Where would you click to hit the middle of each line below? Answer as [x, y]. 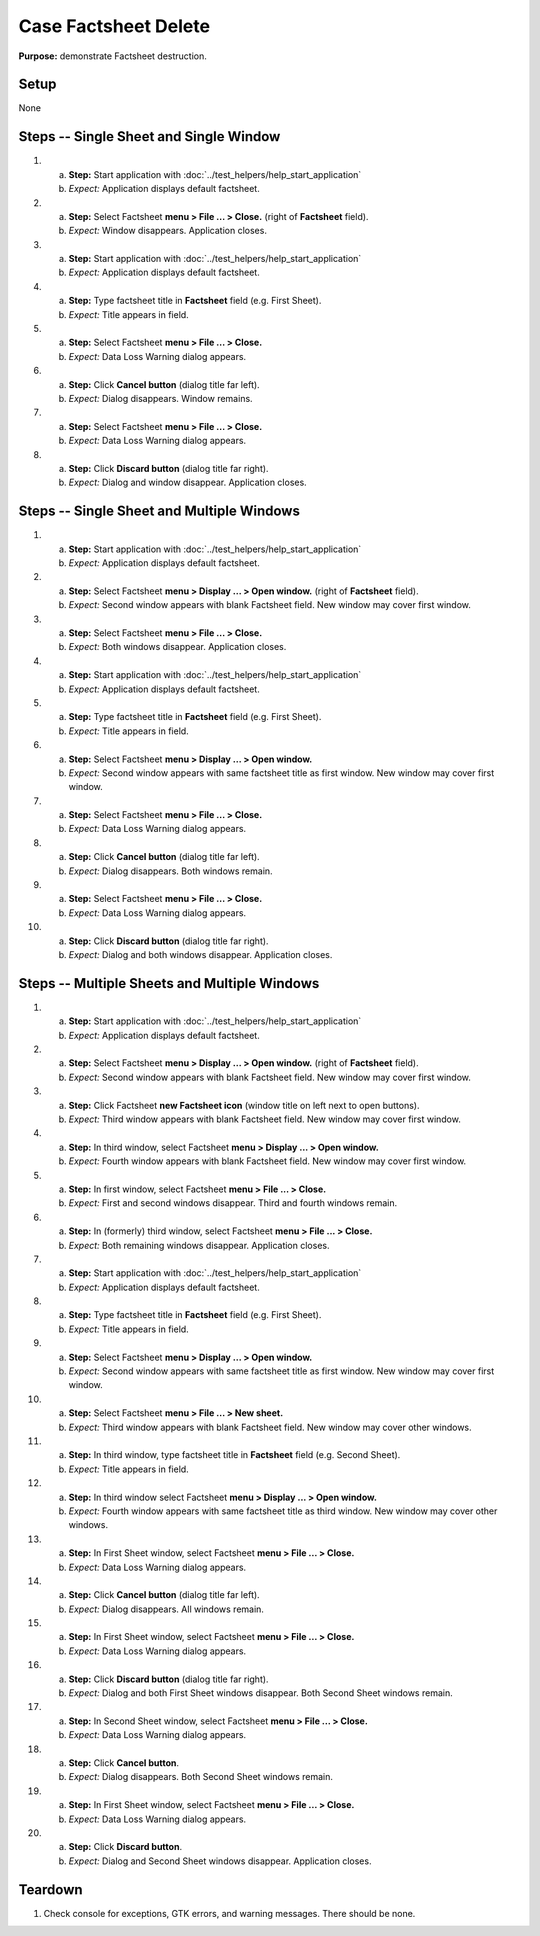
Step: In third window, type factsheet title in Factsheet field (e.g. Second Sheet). [234, 1455]
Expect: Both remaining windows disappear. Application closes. [199, 1245]
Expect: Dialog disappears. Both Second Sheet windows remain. [201, 1777]
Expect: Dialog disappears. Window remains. [161, 398]
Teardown [51, 1889]
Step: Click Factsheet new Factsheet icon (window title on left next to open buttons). [244, 1105]
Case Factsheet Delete [114, 26]
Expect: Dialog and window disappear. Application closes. [187, 482]
